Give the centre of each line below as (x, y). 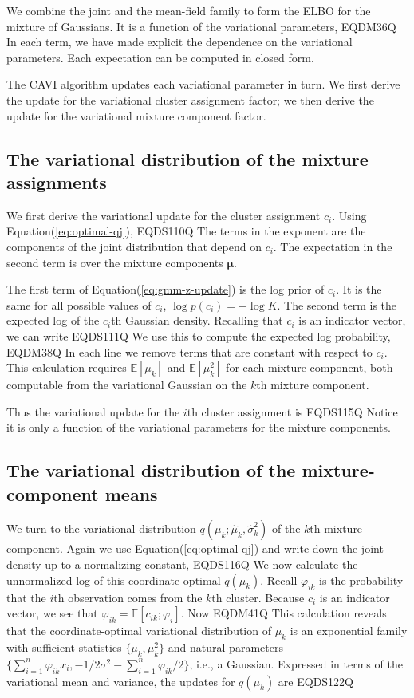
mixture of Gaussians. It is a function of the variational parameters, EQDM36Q (201, 26)
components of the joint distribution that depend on (134, 246)
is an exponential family (349, 631)
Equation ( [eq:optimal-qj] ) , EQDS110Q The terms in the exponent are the (186, 231)
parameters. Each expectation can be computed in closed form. (160, 57)
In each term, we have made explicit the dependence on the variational (179, 42)
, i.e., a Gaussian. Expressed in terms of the (296, 663)
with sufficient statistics (64, 647)
